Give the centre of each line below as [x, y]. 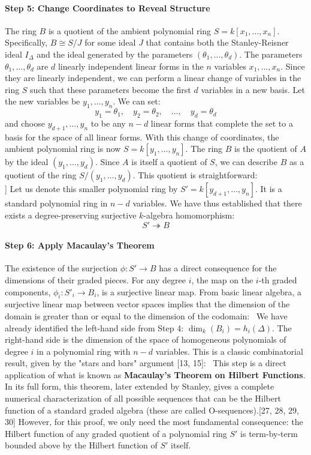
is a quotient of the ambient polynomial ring [130, 30]
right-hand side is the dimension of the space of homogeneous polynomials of [146, 339]
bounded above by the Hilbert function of [81, 445]
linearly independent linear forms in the [131, 66]
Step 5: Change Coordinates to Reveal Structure [108, 8]
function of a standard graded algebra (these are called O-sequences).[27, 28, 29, [152, 410]
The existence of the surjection [61, 268]
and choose [25, 123]
